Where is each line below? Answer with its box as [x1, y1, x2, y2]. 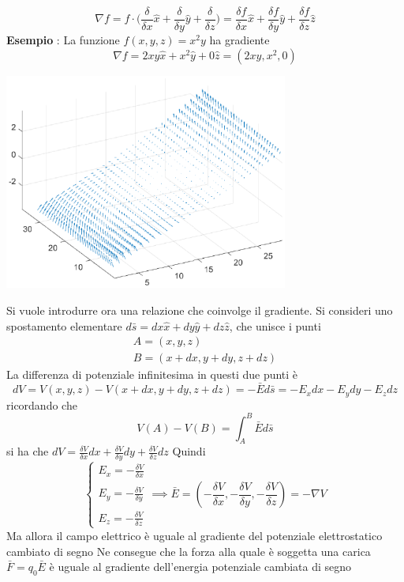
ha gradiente [209, 32, 270, 48]
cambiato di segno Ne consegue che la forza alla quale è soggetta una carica [6, 542, 371, 559]
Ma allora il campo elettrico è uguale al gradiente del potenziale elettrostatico [6, 527, 383, 543]
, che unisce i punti [229, 317, 321, 334]
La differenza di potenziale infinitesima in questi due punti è [6, 366, 298, 383]
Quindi [172, 443, 206, 459]
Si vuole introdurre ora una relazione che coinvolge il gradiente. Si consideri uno [6, 302, 393, 319]
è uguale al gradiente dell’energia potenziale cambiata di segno [49, 558, 352, 575]
